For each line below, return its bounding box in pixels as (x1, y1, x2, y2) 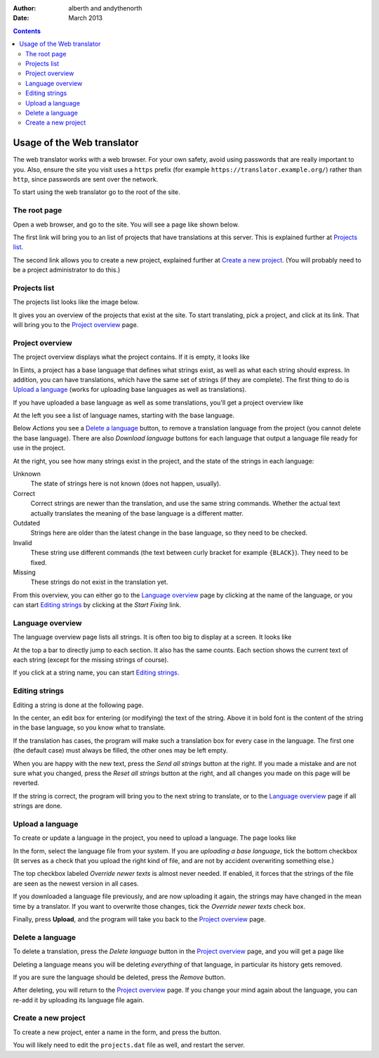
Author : (13, 4, 36, 12)
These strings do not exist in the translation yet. (30, 578, 168, 587)
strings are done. (13, 802, 62, 810)
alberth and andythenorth (68, 4, 142, 12)
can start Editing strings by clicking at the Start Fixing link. (13, 601, 182, 609)
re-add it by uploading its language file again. (13, 995, 145, 1004)
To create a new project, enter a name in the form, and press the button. (13, 1028, 222, 1036)
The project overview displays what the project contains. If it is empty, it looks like (13, 352, 250, 362)
